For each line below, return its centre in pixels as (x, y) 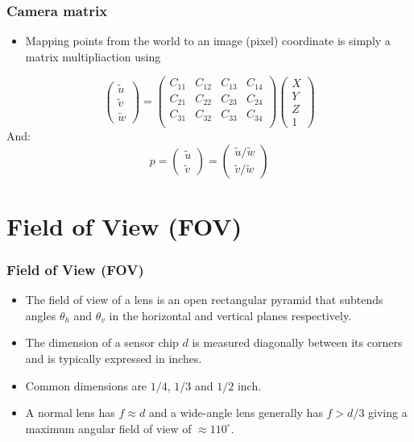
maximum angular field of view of (108, 428)
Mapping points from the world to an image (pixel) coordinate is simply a (208, 41)
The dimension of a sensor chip (102, 342)
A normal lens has (70, 413)
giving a (388, 413)
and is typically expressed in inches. (114, 358)
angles (41, 315)
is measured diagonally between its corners (297, 342)
